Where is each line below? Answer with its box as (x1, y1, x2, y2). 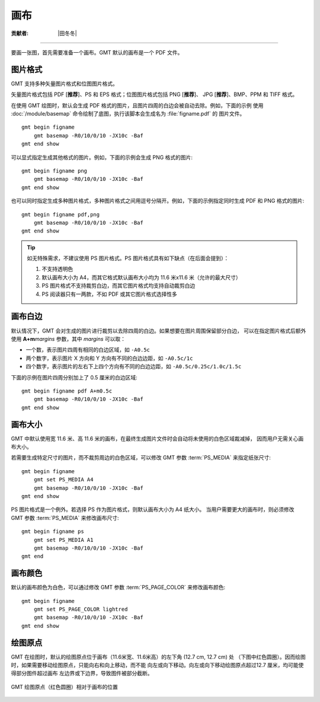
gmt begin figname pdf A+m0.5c (21, 387, 113, 394)
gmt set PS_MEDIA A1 (33, 537, 94, 543)
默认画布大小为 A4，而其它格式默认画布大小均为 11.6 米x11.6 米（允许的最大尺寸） (41, 273, 241, 281)
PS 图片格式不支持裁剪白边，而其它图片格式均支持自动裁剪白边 (41, 282, 196, 289)
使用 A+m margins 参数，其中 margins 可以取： (11, 335, 126, 342)
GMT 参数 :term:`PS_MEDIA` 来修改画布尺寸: (11, 514, 119, 521)
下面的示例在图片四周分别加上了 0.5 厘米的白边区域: (11, 374, 137, 381)
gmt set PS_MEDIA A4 (33, 476, 94, 483)
